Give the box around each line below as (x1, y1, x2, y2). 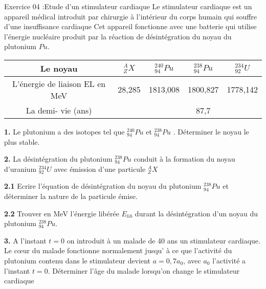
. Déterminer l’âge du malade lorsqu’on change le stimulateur (48, 265, 240, 276)
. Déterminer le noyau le (173, 126, 249, 137)
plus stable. (4, 136, 40, 147)
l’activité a (212, 255, 246, 265)
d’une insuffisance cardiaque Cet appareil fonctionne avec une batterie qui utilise (4, 21, 257, 32)
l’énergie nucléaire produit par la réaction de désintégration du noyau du (4, 31, 232, 41)
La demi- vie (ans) (26, 104, 92, 116)
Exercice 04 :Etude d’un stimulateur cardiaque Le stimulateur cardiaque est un (4, 1, 252, 11)
